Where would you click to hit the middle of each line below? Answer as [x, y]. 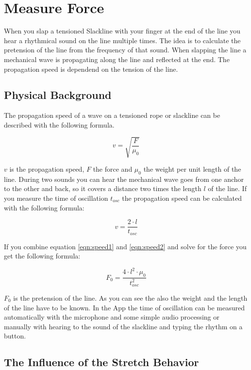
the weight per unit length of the [192, 169]
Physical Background [58, 95]
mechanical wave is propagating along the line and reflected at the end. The [117, 59]
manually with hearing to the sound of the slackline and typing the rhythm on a [123, 326]
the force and [113, 169]
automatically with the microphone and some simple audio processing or [112, 317]
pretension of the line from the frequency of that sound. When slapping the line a [125, 50]
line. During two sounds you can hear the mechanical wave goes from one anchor [124, 179]
